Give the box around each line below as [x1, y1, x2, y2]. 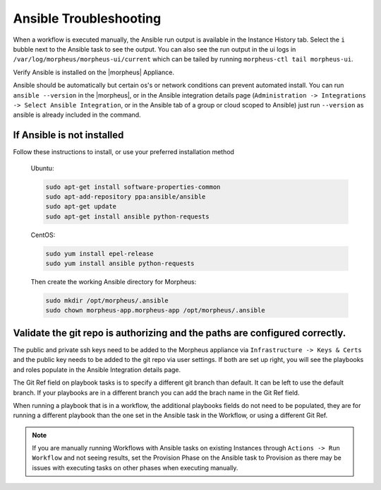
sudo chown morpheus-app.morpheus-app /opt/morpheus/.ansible [45, 306, 265, 315]
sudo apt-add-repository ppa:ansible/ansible [45, 192, 206, 201]
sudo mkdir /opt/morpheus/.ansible [45, 297, 169, 305]
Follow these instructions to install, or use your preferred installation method [13, 148, 234, 156]
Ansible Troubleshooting [13, 11, 162, 26]
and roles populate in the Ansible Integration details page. [13, 365, 181, 374]
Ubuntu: [30, 163, 54, 173]
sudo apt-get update [45, 202, 116, 211]
